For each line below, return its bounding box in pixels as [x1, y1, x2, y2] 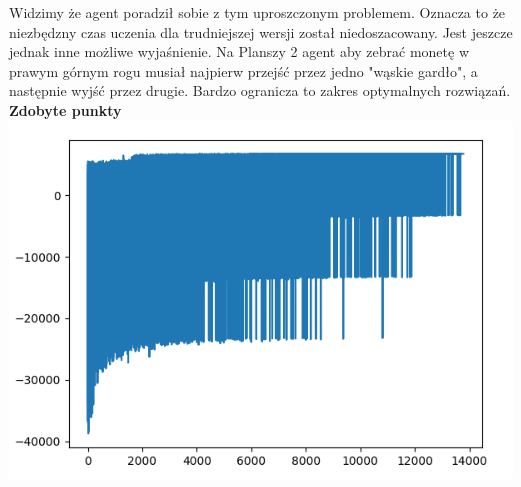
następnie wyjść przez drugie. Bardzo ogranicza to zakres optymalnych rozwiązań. [9, 80, 511, 101]
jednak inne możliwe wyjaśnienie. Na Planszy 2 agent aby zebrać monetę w [9, 41, 470, 62]
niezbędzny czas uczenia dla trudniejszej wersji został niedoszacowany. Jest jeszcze [9, 21, 513, 42]
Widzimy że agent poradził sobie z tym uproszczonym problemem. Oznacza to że [9, 2, 506, 22]
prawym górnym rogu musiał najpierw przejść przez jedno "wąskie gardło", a [9, 60, 478, 81]
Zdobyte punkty [9, 99, 122, 120]
